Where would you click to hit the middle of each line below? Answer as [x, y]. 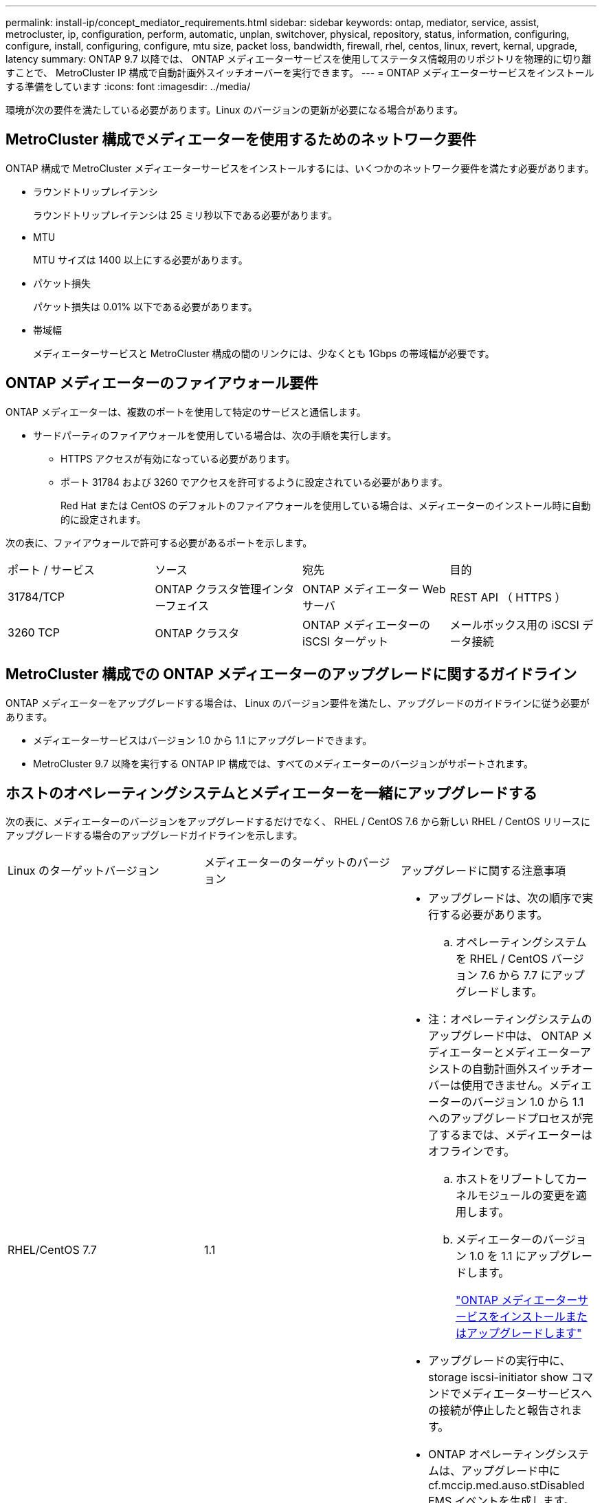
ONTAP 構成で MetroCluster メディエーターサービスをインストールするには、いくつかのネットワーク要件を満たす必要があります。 [300, 168]
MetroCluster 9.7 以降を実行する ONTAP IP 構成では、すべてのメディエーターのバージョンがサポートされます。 [283, 763]
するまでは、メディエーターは [515, 1135]
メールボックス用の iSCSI [514, 625]
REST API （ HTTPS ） [508, 597]
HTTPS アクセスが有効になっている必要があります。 [178, 458]
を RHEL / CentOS [502, 959]
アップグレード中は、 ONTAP [503, 1036]
